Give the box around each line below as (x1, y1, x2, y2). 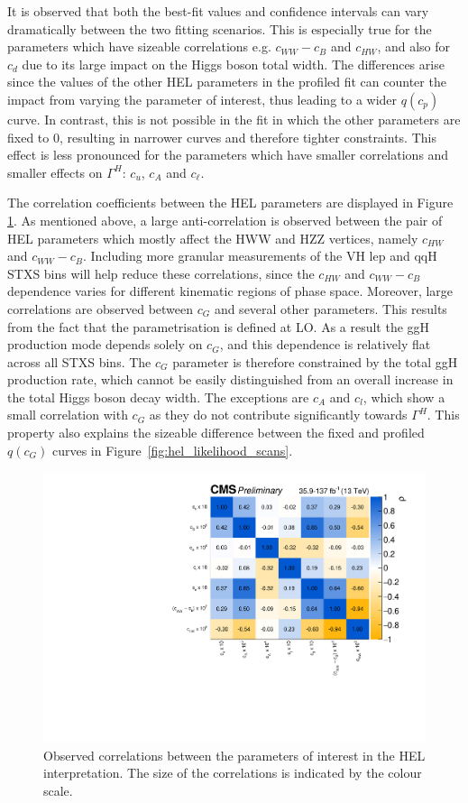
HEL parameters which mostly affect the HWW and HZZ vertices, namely (7, 228, 418, 247)
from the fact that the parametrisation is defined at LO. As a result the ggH (7, 317, 430, 336)
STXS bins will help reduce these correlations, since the (7, 263, 315, 282)
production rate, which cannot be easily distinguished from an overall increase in (7, 370, 454, 389)
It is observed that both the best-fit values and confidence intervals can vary (7, 2, 429, 20)
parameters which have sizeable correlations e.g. (7, 37, 271, 56)
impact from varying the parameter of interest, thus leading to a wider (7, 89, 398, 108)
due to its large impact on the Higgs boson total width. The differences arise (22, 54, 445, 73)
